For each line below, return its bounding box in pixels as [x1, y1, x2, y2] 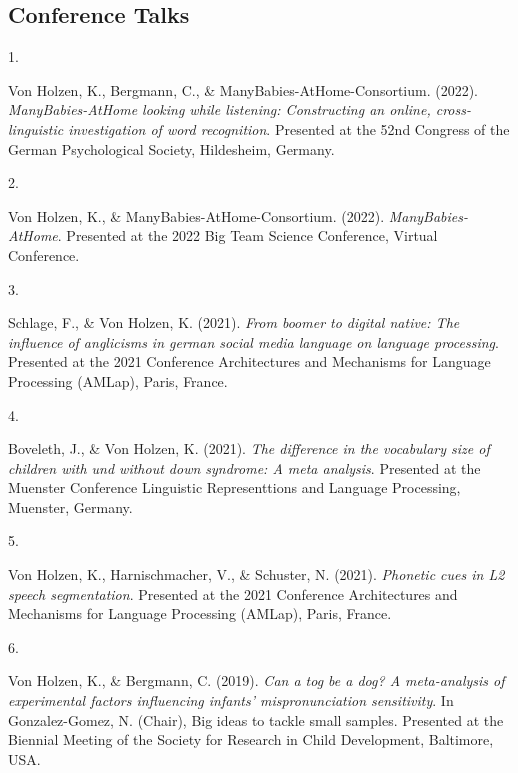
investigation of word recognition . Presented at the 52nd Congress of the [68, 118, 510, 139]
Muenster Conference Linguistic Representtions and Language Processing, [8, 477, 461, 498]
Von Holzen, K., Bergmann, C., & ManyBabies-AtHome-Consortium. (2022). [8, 79, 479, 100]
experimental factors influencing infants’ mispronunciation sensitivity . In [8, 690, 454, 711]
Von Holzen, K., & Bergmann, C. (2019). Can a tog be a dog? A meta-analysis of [8, 670, 505, 691]
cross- [435, 99, 471, 120]
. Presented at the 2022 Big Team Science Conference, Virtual [57, 225, 438, 246]
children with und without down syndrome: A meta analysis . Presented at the [8, 457, 481, 478]
